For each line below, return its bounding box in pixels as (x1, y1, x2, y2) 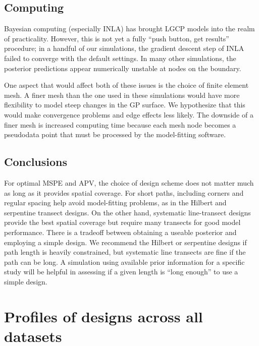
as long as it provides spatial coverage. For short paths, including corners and (4, 187, 244, 198)
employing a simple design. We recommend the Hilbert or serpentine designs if (4, 237, 247, 247)
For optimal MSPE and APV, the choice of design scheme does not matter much (4, 177, 254, 188)
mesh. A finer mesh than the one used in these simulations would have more (4, 89, 240, 100)
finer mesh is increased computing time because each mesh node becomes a (4, 119, 236, 130)
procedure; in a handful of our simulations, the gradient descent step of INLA (4, 43, 244, 53)
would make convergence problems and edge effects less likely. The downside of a (4, 109, 253, 120)
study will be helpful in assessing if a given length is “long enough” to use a (4, 266, 238, 277)
